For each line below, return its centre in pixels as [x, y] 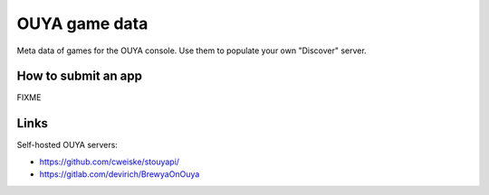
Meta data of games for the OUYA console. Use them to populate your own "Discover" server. [192, 51]
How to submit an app [79, 76]
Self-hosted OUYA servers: [67, 145]
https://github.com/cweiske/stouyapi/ [110, 162]
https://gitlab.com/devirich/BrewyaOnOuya [120, 174]
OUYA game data [82, 23]
